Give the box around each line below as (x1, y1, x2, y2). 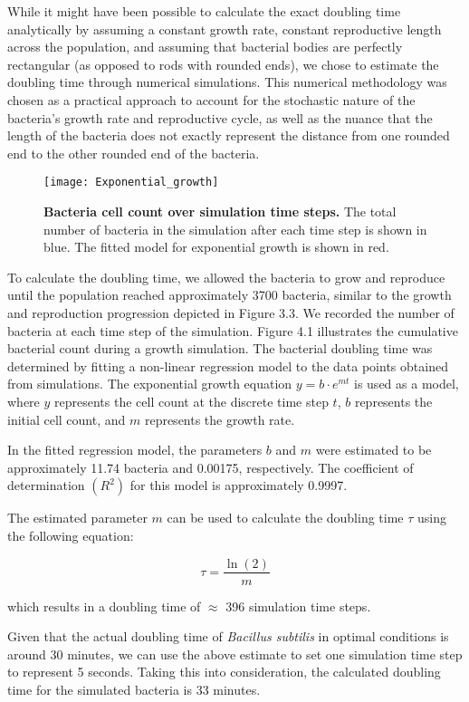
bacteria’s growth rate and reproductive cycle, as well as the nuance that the (7, 108, 433, 127)
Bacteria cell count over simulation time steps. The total (43, 202, 397, 220)
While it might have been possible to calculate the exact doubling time (7, 2, 401, 20)
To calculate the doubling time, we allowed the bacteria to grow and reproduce (7, 267, 445, 286)
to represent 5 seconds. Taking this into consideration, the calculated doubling (7, 662, 441, 681)
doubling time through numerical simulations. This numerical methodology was (7, 72, 447, 91)
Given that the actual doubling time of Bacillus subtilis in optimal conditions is (7, 627, 449, 646)
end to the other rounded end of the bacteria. (7, 143, 260, 162)
